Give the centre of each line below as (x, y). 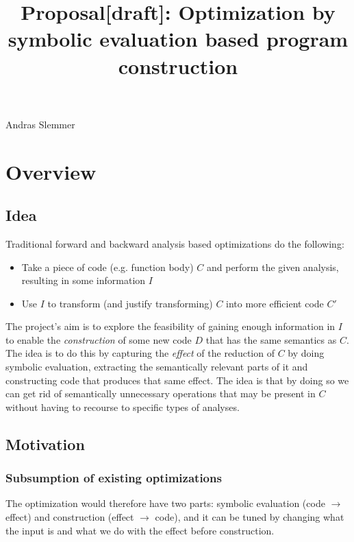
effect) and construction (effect (70, 517)
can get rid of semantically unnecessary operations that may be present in (161, 393)
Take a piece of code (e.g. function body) (108, 267)
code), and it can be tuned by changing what (250, 517)
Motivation (45, 444)
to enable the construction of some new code (99, 339)
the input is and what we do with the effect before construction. (140, 530)
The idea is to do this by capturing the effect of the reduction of (140, 353)
